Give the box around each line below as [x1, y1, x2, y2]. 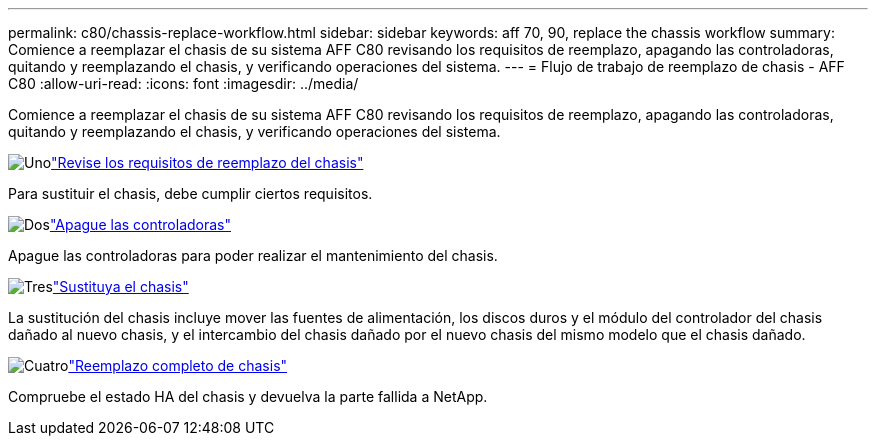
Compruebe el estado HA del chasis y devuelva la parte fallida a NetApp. [8, 388, 488, 405]
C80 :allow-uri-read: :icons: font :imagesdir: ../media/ [8, 75, 359, 92]
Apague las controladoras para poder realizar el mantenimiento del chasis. [8, 247, 498, 264]
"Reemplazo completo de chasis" [68, 357, 288, 374]
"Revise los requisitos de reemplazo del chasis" [51, 154, 364, 171]
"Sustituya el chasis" [52, 278, 189, 295]
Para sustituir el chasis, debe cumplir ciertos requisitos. [8, 185, 373, 202]
